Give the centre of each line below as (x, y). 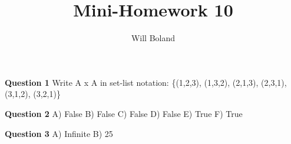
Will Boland (153, 38)
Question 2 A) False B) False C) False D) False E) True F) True (124, 113)
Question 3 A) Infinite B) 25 (59, 133)
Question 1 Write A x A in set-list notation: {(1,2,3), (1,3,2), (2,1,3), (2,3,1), (146, 82)
